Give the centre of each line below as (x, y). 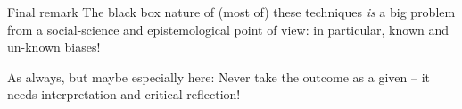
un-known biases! (54, 47)
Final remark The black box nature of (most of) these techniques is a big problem (231, 12)
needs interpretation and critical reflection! (124, 94)
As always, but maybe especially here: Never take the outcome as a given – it (219, 76)
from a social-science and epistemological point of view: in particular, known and (228, 29)
